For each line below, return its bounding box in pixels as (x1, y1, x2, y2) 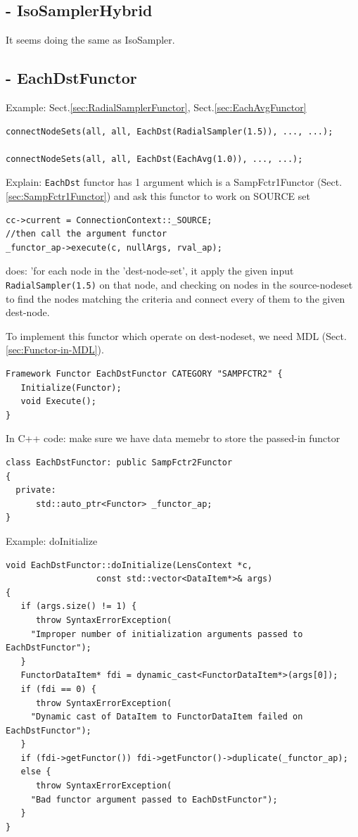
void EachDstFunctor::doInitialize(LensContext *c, (6, 560, 252, 570)
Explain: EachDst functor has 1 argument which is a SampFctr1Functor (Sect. (6, 175, 343, 189)
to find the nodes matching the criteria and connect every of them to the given (6, 291, 345, 306)
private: (15, 485, 56, 496)
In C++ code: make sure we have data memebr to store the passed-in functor (6, 431, 340, 446)
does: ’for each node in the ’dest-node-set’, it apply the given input (6, 263, 294, 278)
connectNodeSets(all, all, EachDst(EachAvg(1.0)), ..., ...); (6, 153, 303, 164)
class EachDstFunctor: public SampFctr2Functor (6, 458, 233, 467)
